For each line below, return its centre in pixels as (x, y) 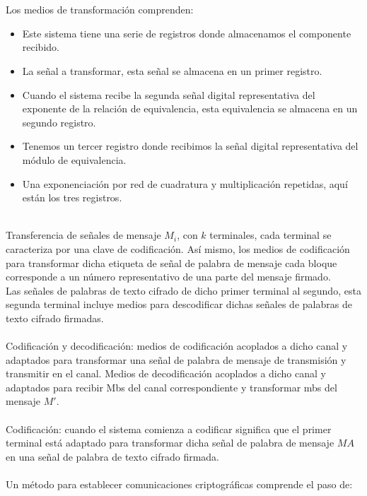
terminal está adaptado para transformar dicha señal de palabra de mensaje (170, 443)
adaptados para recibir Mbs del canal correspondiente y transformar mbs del (171, 387)
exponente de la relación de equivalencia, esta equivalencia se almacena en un (190, 108)
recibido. (41, 47)
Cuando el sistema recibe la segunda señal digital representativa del (169, 94)
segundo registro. (59, 122)
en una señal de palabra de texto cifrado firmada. (112, 456)
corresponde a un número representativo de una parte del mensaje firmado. (168, 277)
